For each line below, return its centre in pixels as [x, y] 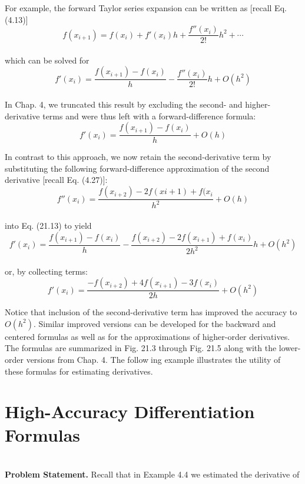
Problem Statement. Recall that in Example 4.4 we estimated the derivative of [152, 474]
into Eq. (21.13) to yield [48, 226]
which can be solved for [47, 60]
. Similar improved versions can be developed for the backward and [155, 323]
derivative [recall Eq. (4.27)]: [56, 180]
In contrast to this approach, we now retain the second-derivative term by [138, 157]
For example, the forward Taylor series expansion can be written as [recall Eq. [146, 8]
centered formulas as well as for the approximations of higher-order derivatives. [147, 336]
